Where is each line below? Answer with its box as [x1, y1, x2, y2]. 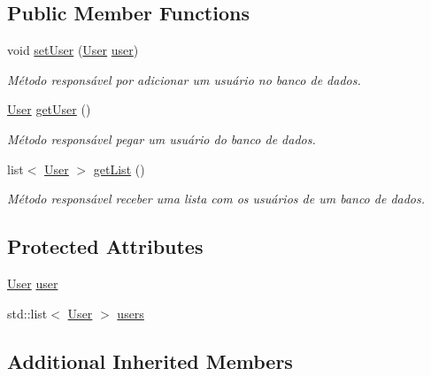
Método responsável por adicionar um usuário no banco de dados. [7, 70, 361, 88]
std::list [7, 303, 48, 322]
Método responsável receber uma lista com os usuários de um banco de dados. [7, 189, 426, 208]
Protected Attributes [7, 233, 204, 260]
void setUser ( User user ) [7, 41, 139, 59]
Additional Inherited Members [7, 347, 293, 374]
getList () [93, 159, 145, 178]
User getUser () [7, 100, 91, 119]
